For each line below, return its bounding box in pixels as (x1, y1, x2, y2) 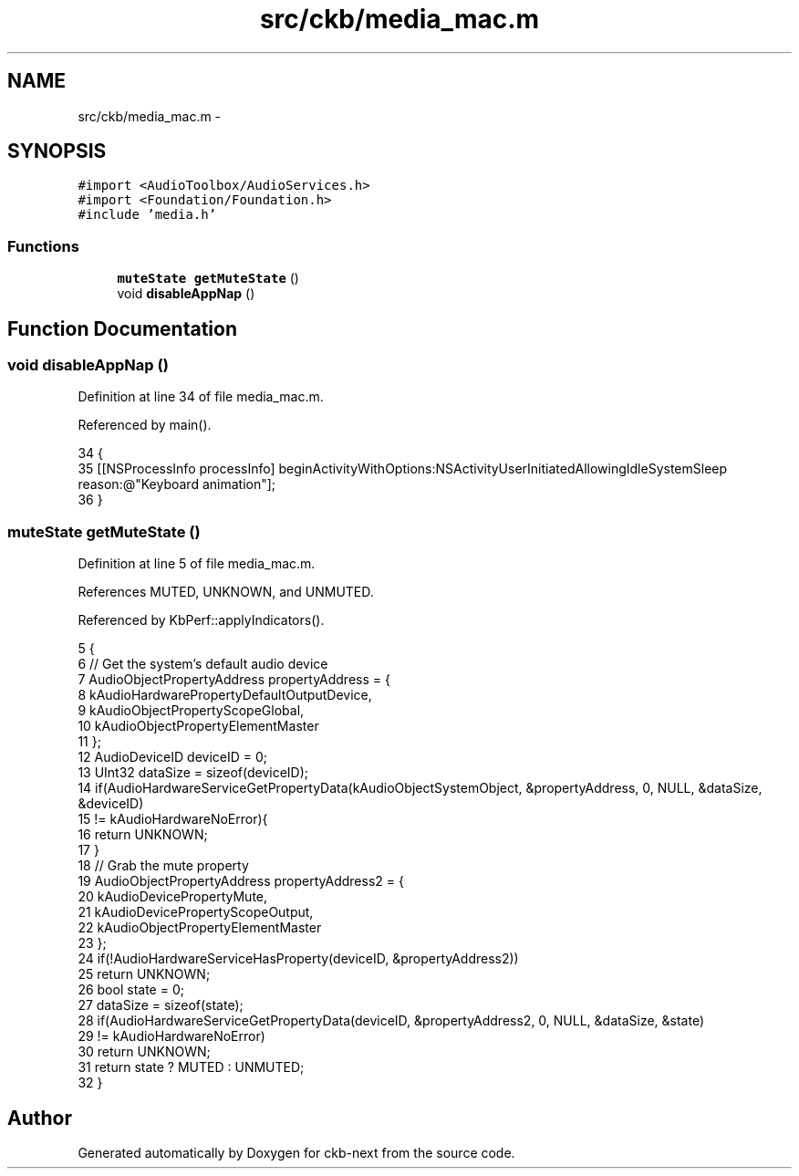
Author (7, 1106, 72, 1129)
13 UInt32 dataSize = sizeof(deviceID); (78, 765, 309, 781)
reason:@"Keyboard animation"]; (78, 476, 276, 493)
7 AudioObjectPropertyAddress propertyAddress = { (78, 671, 390, 688)
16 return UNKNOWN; (78, 827, 208, 843)
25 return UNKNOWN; (78, 966, 211, 983)
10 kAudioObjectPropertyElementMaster (78, 718, 319, 734)
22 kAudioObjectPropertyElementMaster (78, 920, 322, 936)
